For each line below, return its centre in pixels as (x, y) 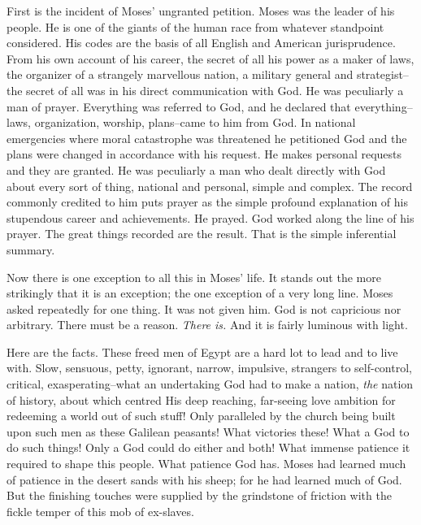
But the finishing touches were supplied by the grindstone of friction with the (199, 495)
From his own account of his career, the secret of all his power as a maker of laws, (210, 58)
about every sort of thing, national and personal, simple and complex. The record (210, 186)
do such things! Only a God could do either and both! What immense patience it (208, 447)
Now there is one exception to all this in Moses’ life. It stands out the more (194, 277)
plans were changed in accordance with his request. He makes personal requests (204, 154)
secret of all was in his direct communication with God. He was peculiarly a (215, 90)
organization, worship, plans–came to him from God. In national (195, 122)
